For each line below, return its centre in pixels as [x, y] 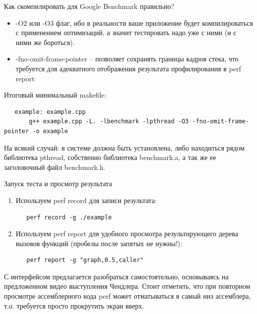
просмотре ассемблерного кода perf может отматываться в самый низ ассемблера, [128, 296]
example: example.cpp [50, 112]
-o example [50, 131]
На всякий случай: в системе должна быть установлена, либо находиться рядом [124, 147]
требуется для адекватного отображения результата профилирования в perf [128, 68]
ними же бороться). [45, 42]
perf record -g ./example [69, 217]
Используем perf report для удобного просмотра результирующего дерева [127, 234]
